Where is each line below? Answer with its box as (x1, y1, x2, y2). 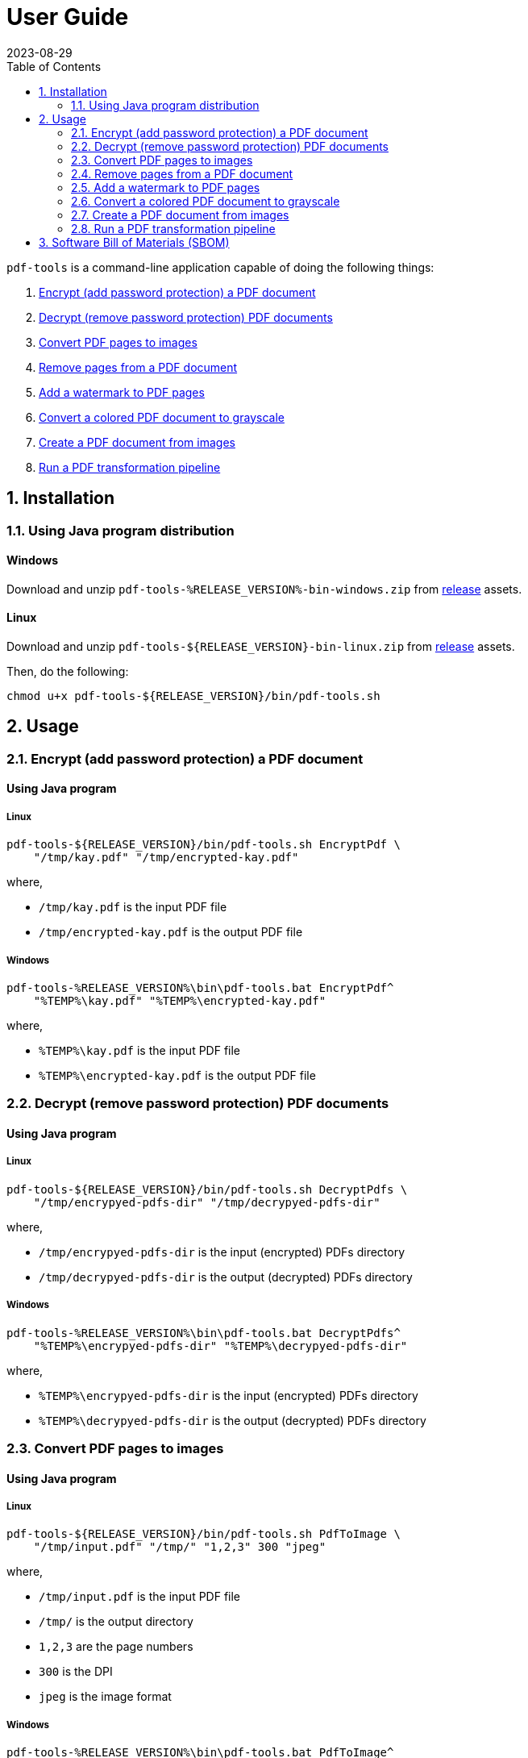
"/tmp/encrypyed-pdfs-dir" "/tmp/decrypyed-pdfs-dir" (33, 1195, 380, 1209)
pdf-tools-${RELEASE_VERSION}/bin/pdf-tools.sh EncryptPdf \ (6, 838, 401, 852)
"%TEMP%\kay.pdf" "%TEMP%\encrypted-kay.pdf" (33, 994, 326, 1008)
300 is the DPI (39, 1664, 113, 1679)
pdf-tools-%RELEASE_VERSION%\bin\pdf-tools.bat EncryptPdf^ (6, 981, 394, 995)
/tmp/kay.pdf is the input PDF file (39, 900, 227, 914)
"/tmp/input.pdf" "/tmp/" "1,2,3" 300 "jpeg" (33, 1540, 326, 1554)
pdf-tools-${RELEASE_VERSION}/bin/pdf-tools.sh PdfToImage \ (6, 1527, 401, 1541)
